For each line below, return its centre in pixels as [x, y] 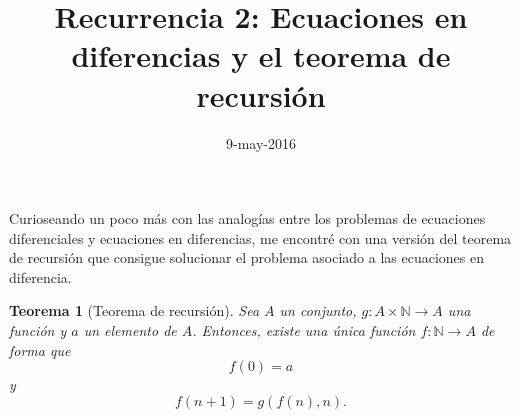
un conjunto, [318, 310]
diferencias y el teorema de [261, 55]
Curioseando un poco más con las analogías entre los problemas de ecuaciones [247, 218]
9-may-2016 [261, 142]
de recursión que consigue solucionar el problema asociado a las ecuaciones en [247, 257]
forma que [40, 349]
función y [38, 330]
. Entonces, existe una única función [304, 330]
